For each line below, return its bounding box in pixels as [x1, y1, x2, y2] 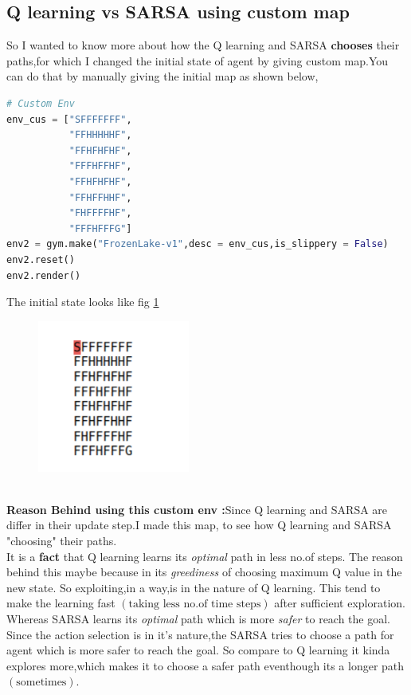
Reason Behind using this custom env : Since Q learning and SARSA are [6, 501, 388, 517]
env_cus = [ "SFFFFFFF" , [6, 113, 132, 125]
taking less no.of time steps [128, 599, 261, 611]
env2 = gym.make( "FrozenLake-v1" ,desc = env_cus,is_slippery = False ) [6, 238, 389, 250]
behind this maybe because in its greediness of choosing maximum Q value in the [6, 563, 402, 580]
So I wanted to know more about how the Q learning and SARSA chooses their [6, 37, 400, 53]
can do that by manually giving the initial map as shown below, [6, 68, 319, 84]
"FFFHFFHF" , [68, 160, 132, 172]
